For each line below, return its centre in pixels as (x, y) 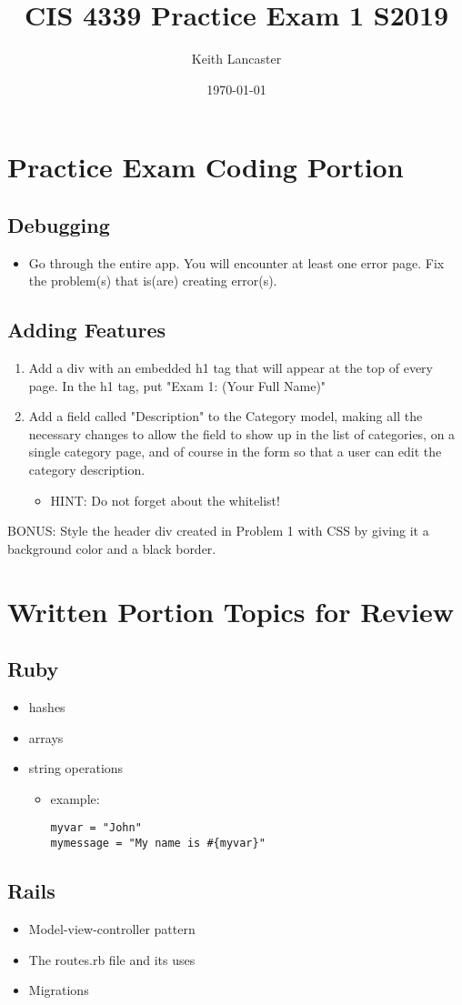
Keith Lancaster (236, 59)
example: (75, 798)
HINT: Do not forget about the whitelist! (165, 500)
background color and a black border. (112, 548)
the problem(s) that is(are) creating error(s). (153, 281)
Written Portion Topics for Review (231, 611)
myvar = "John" (96, 828)
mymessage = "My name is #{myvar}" (158, 844)
